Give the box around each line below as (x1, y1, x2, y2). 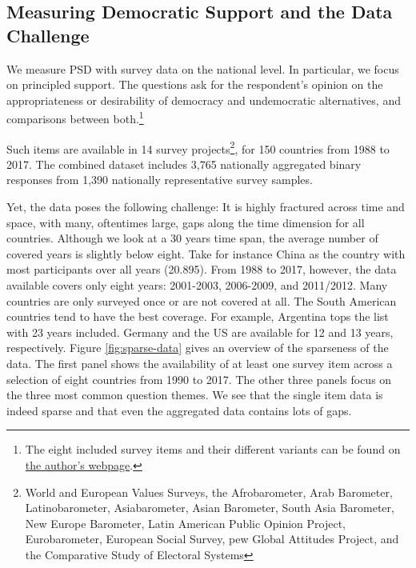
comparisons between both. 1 (6, 108, 144, 127)
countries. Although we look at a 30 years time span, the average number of (6, 230, 378, 246)
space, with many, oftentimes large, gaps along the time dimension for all (6, 214, 365, 230)
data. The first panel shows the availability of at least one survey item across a (6, 355, 393, 371)
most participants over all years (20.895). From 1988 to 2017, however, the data (6, 261, 397, 278)
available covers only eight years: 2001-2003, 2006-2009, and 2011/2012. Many (6, 277, 388, 294)
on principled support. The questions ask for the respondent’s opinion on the (6, 76, 383, 93)
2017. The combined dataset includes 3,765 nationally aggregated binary (6, 155, 362, 172)
